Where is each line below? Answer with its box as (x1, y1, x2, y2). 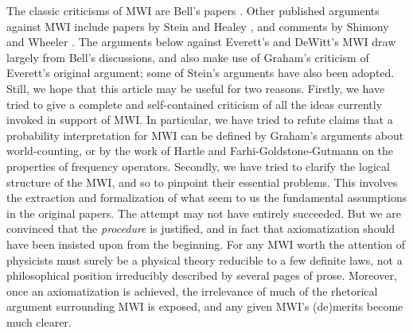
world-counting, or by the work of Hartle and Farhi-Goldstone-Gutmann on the (6, 142, 394, 159)
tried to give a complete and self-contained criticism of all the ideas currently (6, 95, 383, 112)
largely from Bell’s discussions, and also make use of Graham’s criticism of (6, 48, 369, 65)
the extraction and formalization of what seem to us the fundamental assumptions (6, 189, 407, 206)
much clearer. (6, 313, 72, 330)
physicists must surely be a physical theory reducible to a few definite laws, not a (6, 251, 403, 268)
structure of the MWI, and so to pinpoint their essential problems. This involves (6, 173, 398, 190)
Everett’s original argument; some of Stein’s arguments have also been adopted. (6, 64, 395, 81)
